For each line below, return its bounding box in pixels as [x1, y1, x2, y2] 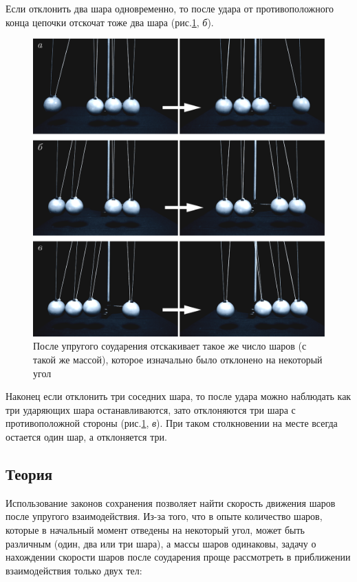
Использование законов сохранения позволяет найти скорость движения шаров [6, 495, 336, 510]
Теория [6, 463, 53, 484]
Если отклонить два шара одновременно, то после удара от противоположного [6, 1, 334, 15]
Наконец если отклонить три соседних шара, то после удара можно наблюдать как [6, 389, 351, 403]
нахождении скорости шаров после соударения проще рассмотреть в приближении [6, 550, 351, 564]
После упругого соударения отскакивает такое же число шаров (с [33, 339, 307, 353]
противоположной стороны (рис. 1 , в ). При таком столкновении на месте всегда [6, 416, 338, 430]
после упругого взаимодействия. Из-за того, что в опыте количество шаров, [6, 509, 323, 523]
